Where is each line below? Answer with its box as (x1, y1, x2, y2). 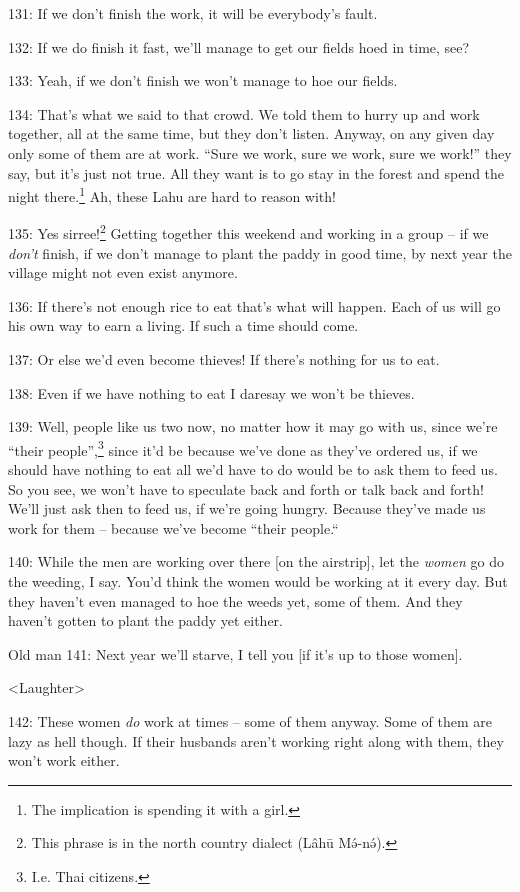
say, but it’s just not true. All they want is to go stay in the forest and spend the (8, 162, 505, 183)
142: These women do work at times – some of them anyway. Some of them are (8, 711, 492, 731)
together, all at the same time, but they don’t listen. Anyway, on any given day (8, 123, 495, 144)
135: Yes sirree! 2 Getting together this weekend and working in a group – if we (8, 220, 489, 244)
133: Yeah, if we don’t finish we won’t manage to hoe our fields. (8, 70, 398, 91)
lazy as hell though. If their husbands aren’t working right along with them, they (8, 730, 504, 751)
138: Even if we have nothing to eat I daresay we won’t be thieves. (8, 382, 415, 403)
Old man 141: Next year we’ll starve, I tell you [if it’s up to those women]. (8, 643, 463, 664)
